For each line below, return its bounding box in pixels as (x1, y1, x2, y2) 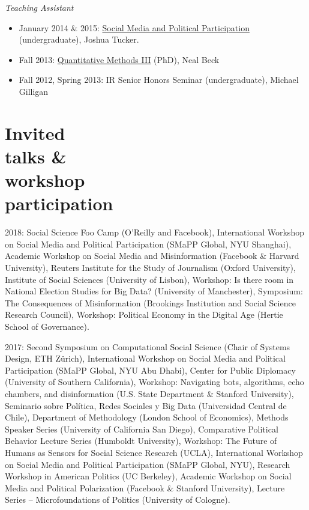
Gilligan (19, 85, 49, 97)
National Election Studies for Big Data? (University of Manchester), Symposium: (5, 285, 303, 297)
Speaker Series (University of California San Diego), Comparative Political (5, 422, 278, 435)
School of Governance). (5, 320, 89, 332)
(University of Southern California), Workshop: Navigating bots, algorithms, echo (5, 375, 304, 388)
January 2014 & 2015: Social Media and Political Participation (19, 21, 250, 34)
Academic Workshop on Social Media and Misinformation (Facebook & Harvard (5, 249, 299, 262)
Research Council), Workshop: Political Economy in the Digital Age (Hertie (5, 308, 283, 321)
